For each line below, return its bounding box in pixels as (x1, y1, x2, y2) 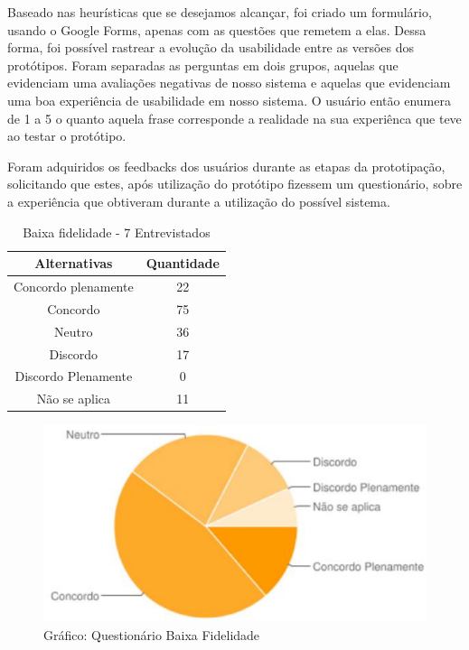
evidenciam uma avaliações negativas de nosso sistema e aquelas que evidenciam (7, 73, 451, 92)
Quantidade (145, 254, 220, 273)
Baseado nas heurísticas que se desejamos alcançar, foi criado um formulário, (7, 3, 432, 21)
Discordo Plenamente (14, 367, 133, 385)
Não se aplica (36, 389, 110, 408)
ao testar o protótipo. (7, 126, 127, 145)
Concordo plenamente (14, 276, 134, 295)
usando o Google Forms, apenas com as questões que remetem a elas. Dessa (7, 20, 427, 39)
